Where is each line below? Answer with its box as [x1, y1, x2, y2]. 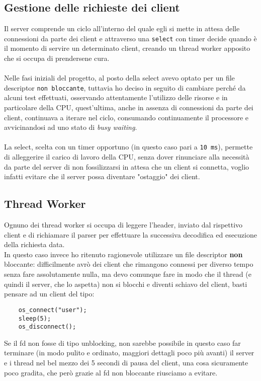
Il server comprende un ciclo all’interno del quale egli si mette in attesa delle [4, 23, 240, 34]
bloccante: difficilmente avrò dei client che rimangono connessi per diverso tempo [4, 259, 253, 269]
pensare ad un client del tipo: [4, 288, 95, 299]
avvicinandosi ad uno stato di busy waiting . [4, 122, 137, 132]
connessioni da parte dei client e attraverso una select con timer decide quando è [4, 33, 257, 43]
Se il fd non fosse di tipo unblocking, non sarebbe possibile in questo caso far [4, 337, 241, 348]
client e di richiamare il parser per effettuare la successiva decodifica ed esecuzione [4, 229, 257, 240]
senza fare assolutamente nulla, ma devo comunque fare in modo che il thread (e [4, 269, 251, 279]
